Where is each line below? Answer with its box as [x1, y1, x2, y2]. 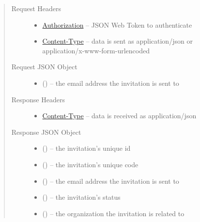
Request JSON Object [11, 62, 77, 72]
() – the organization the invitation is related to [42, 208, 185, 218]
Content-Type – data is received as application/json [42, 111, 197, 121]
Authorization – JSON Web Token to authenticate [42, 19, 192, 30]
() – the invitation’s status [42, 192, 121, 202]
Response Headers [11, 94, 65, 104]
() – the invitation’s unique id [42, 143, 131, 153]
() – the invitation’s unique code [42, 159, 138, 169]
